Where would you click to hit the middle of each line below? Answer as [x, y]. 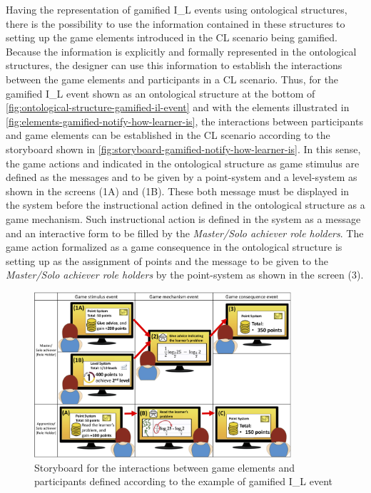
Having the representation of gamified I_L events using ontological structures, [177, 9]
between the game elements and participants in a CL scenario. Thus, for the [172, 79]
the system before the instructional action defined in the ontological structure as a [185, 205]
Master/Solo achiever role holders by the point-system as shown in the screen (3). [185, 275]
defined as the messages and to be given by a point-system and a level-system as [182, 177]
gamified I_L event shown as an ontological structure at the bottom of [161, 93]
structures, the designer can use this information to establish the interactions [174, 65]
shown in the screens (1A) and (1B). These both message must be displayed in [178, 191]
